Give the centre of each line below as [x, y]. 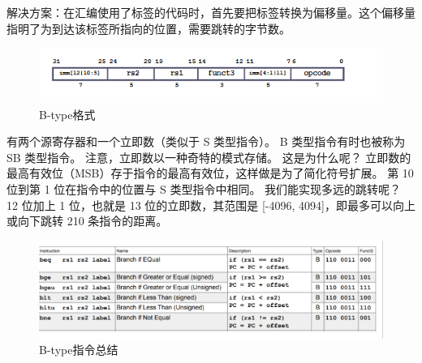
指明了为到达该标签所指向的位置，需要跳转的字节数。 [149, 28]
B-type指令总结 [79, 350]
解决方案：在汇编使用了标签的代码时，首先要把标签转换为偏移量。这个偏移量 [211, 12]
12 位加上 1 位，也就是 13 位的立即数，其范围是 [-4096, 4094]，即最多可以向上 [211, 205]
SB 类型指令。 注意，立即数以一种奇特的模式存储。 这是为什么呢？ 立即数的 [209, 157]
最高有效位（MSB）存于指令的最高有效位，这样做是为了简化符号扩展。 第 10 [210, 173]
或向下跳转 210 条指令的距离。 [87, 221]
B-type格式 [67, 114]
